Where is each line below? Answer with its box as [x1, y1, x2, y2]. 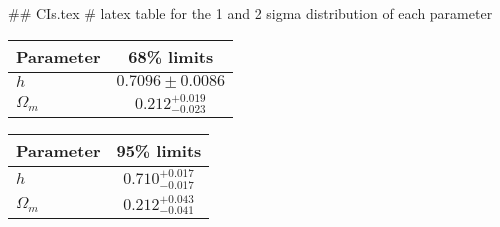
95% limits [116, 139, 202, 163]
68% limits [128, 44, 214, 68]
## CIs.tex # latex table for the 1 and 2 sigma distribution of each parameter [8, 3, 493, 23]
